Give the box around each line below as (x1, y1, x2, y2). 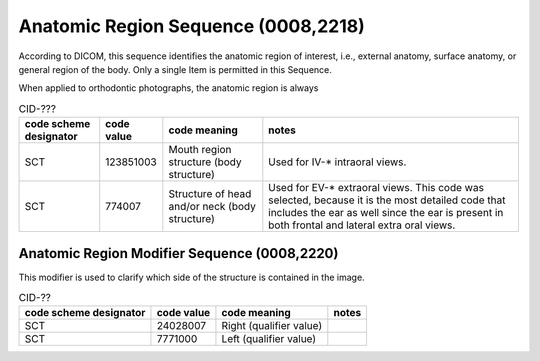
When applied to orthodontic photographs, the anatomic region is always (18, 82, 319, 94)
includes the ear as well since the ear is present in (268, 206, 504, 220)
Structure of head (168, 187, 252, 201)
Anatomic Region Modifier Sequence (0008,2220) (18, 245, 339, 262)
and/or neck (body (168, 200, 257, 214)
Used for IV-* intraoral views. (268, 155, 407, 169)
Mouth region (168, 143, 232, 157)
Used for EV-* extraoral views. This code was (268, 181, 485, 195)
